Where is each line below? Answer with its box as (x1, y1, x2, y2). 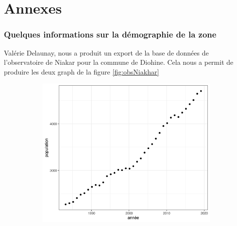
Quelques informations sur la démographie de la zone (4, 28, 217, 40)
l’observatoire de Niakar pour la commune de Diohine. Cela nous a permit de (4, 57, 234, 67)
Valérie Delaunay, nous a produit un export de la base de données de (4, 47, 209, 57)
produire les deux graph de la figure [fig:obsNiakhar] (4, 66, 159, 76)
